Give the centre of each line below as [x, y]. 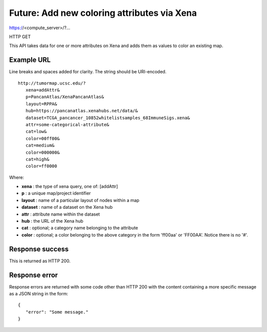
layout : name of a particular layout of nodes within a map [80, 200]
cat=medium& [40, 145]
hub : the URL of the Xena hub [52, 221]
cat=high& [37, 159]
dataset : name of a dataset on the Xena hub [67, 207]
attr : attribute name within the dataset [61, 214]
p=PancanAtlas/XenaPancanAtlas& [65, 97]
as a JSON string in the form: [39, 294]
